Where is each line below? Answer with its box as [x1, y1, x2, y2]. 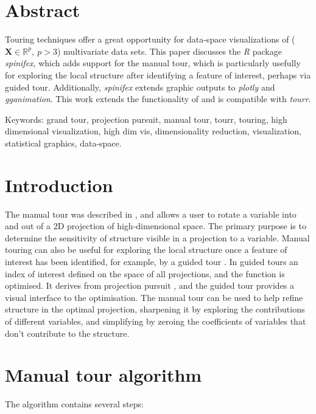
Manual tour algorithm [5, 362, 202, 387]
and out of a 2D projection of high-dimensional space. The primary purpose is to [5, 219, 306, 232]
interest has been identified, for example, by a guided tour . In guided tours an [5, 255, 298, 267]
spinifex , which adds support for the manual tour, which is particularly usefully [5, 57, 301, 69]
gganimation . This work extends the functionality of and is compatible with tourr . [5, 92, 311, 105]
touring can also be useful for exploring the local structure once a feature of [5, 243, 287, 256]
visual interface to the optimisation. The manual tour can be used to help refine [5, 291, 303, 303]
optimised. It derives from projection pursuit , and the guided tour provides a [5, 279, 295, 292]
